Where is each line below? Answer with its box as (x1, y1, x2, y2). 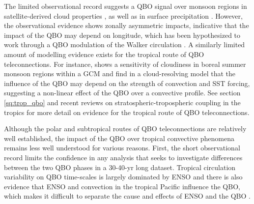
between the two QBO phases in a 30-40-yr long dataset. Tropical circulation (4, 162, 236, 172)
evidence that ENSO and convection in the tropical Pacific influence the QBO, (4, 181, 240, 191)
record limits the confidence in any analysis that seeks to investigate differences (4, 152, 243, 162)
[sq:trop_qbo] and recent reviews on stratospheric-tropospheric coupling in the (4, 97, 241, 107)
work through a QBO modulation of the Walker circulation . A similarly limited (4, 39, 245, 50)
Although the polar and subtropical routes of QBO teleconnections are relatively (4, 123, 247, 134)
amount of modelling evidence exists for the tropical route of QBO (4, 49, 204, 59)
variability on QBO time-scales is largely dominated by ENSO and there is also (4, 172, 243, 182)
